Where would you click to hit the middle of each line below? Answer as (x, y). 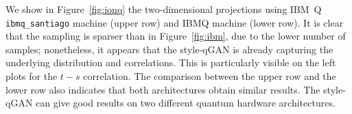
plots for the (32, 76)
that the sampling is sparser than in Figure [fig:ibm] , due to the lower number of (176, 36)
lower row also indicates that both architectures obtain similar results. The (163, 89)
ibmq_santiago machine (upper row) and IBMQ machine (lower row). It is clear (175, 22)
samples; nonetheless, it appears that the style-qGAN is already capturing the (169, 49)
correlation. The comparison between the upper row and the (210, 76)
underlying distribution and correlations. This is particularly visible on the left (171, 62)
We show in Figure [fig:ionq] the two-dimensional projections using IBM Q (164, 9)
